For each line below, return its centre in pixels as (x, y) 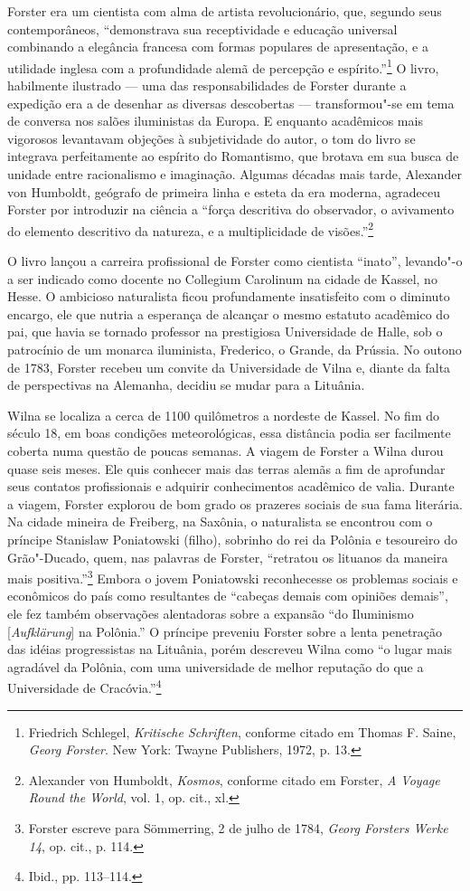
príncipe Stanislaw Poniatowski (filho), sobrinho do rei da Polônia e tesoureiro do (232, 539)
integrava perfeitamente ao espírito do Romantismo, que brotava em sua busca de (233, 156)
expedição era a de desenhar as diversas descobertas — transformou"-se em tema (231, 103)
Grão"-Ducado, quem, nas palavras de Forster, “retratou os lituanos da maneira (228, 557)
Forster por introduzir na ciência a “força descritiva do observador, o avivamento (231, 209)
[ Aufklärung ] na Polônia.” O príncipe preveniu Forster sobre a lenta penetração (225, 631)
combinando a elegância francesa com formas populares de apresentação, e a (218, 47)
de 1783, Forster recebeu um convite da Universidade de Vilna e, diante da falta (229, 367)
